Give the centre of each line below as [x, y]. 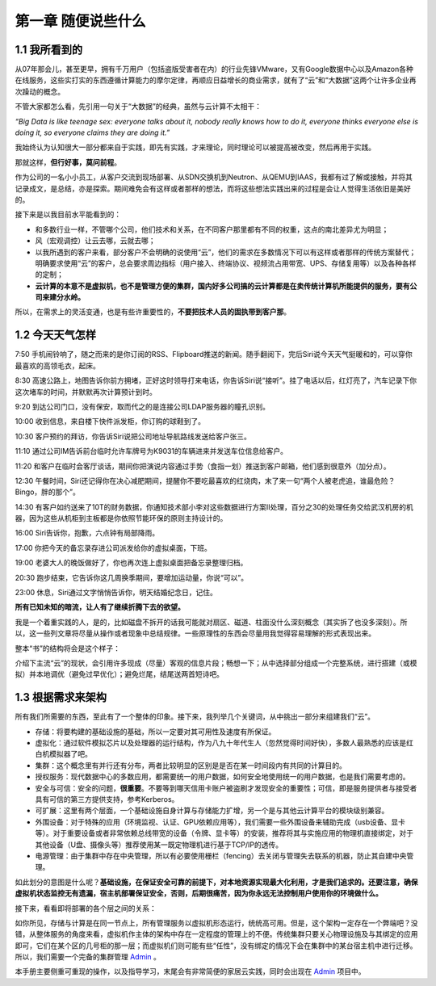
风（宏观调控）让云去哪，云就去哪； [95, 241]
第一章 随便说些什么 [80, 21]
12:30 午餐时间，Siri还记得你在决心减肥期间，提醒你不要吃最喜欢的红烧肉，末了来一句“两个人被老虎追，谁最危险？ [205, 480]
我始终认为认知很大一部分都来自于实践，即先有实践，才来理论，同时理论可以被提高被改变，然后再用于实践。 [195, 147]
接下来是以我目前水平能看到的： [68, 215]
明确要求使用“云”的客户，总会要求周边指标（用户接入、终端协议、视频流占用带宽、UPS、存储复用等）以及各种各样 [226, 263]
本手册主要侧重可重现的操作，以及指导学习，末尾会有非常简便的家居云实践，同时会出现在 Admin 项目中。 [191, 971]
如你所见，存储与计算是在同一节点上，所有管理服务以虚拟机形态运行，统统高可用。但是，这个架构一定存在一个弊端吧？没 [216, 923]
